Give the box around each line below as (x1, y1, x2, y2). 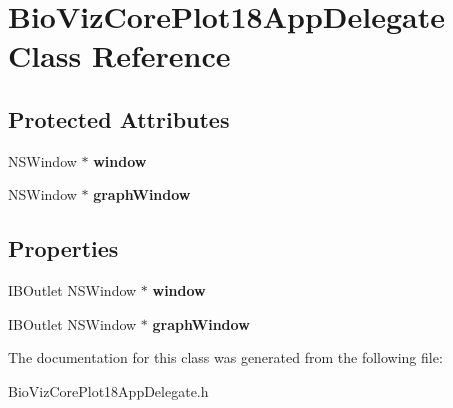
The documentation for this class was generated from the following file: (8, 347, 443, 368)
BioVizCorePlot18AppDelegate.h (8, 380, 209, 401)
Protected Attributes (8, 103, 230, 134)
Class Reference (8, 35, 231, 76)
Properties (8, 233, 119, 264)
